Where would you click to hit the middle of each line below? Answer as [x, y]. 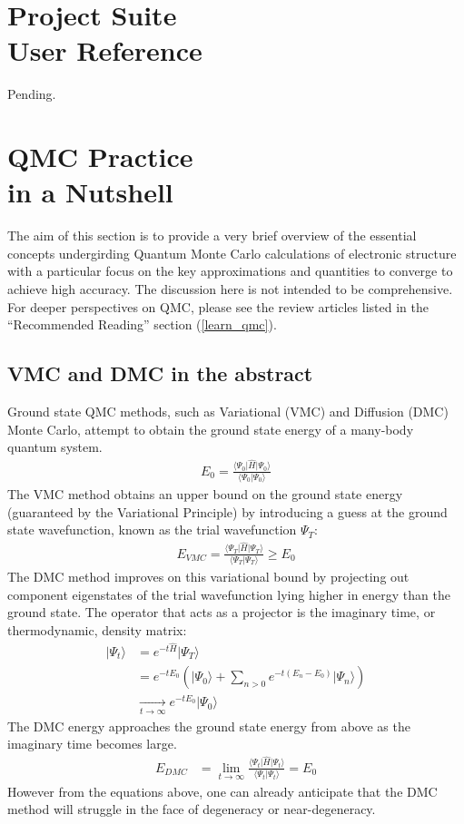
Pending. [32, 94]
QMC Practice [100, 157]
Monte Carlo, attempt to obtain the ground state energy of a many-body [211, 429]
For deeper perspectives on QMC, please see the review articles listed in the [218, 306]
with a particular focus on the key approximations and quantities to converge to [230, 271]
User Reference [105, 50]
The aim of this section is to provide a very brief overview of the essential [212, 235]
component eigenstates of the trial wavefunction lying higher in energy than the [229, 594]
